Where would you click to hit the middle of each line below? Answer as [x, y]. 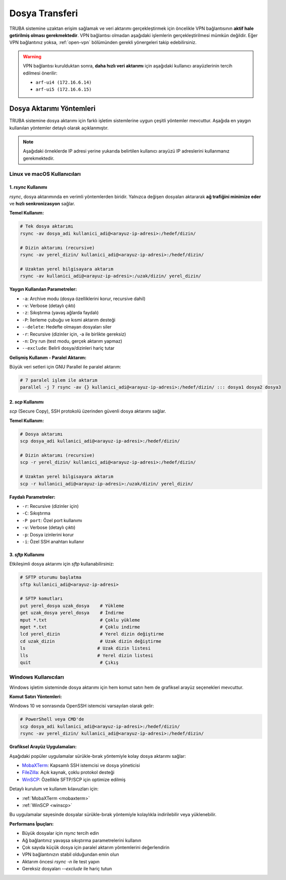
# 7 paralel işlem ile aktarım [59, 380]
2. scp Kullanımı [27, 402]
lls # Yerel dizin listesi [87, 655]
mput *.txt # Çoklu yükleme [80, 620]
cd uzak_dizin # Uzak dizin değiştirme [91, 641]
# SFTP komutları [41, 599]
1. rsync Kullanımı [28, 187]
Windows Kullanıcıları [37, 677]
